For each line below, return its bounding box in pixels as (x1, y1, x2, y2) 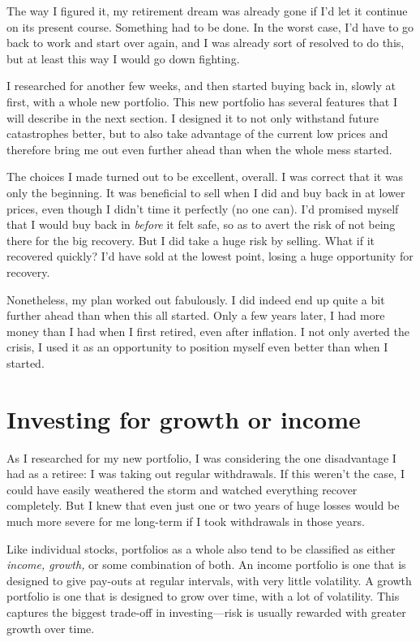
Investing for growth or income (6, 402, 361, 435)
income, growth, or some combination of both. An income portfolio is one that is (6, 556, 406, 573)
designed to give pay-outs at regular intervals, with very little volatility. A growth (6, 571, 412, 588)
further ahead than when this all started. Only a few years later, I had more (6, 307, 385, 324)
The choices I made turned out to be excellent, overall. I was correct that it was (6, 168, 404, 185)
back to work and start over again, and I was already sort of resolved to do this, (6, 34, 405, 51)
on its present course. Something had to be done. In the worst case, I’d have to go (6, 18, 414, 35)
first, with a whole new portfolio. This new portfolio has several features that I (6, 93, 398, 110)
